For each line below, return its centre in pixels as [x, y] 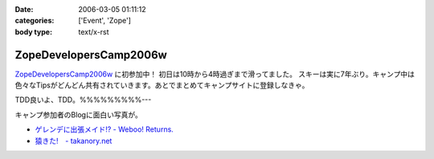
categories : [35, 21]
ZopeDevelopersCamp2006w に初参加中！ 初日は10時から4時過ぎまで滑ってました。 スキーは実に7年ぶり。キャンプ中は [215, 74]
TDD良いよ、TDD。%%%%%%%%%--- [83, 100]
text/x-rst [94, 31]
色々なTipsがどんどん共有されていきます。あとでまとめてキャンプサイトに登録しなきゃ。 [162, 85]
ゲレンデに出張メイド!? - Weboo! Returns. [104, 129]
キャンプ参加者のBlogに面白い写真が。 [78, 114]
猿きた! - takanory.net [74, 141]
